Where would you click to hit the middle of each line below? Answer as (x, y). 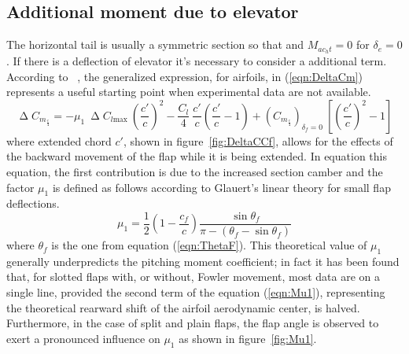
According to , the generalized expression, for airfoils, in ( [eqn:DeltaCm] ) (184, 76)
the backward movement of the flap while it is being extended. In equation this (197, 156)
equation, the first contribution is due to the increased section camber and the (195, 172)
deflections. (33, 203)
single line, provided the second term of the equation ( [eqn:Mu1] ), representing (196, 292)
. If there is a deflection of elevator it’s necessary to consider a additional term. (197, 61)
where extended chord (59, 140)
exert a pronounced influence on (83, 338)
